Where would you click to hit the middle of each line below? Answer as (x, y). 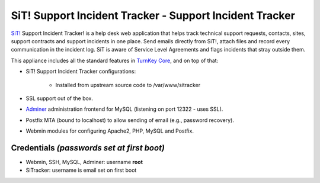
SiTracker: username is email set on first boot (81, 170)
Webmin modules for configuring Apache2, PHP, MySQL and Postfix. (110, 131)
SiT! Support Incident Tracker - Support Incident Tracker (153, 15)
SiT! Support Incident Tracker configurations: (81, 72)
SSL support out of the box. (60, 98)
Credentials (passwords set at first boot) (88, 148)
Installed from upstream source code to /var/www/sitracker (128, 85)
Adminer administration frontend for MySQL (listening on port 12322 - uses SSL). (124, 109)
